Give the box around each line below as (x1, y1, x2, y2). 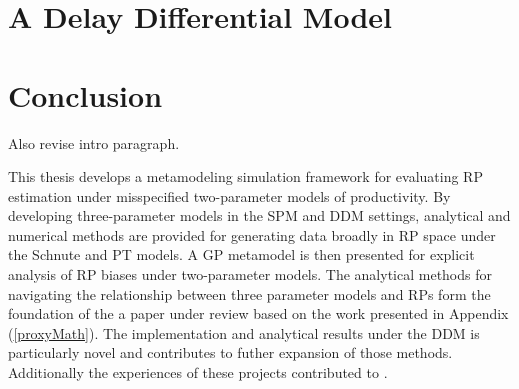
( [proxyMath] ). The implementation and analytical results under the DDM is (8, 322, 480, 343)
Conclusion (8, 74, 163, 115)
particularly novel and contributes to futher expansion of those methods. (8, 342, 453, 363)
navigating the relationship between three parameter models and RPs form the (8, 283, 491, 304)
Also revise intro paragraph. (8, 132, 180, 153)
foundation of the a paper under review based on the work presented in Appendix (8, 303, 509, 324)
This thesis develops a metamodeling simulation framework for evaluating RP (8, 166, 483, 187)
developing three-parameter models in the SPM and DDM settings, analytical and (8, 205, 511, 226)
